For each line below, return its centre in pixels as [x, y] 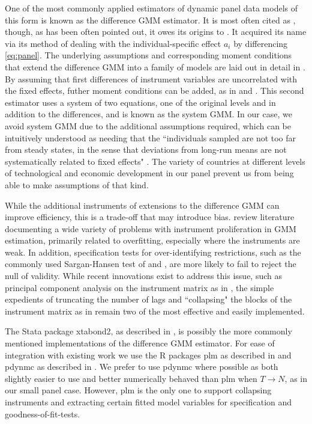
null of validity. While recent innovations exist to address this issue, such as [143, 276]
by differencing [261, 43]
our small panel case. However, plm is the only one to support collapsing [138, 390]
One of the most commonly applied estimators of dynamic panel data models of [151, 8]
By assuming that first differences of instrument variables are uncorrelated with [151, 78]
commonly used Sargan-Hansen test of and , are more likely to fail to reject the [151, 264]
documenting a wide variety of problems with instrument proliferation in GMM [151, 228]
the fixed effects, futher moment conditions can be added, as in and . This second [154, 91]
